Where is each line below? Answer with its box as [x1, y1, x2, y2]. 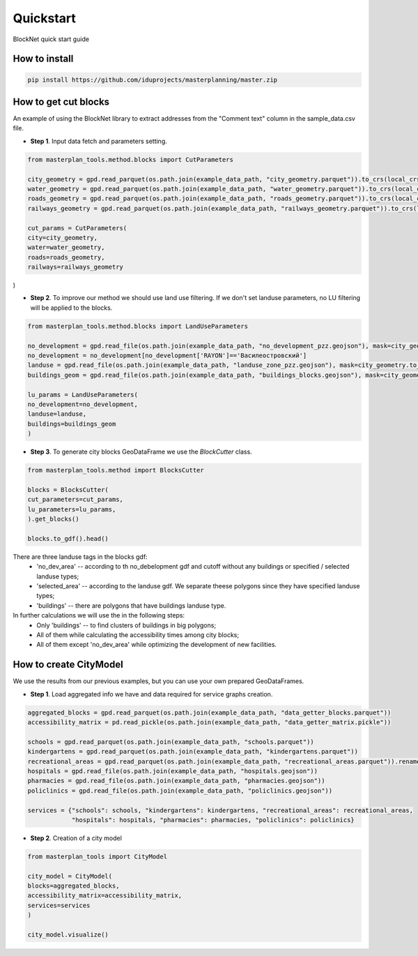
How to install [13, 53, 74, 65]
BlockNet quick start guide [13, 35, 90, 43]
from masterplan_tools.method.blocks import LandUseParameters [27, 322, 249, 330]
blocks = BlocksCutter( [27, 486, 109, 493]
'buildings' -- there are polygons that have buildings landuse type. [36, 601, 226, 610]
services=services [27, 901, 91, 909]
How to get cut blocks [13, 96, 110, 107]
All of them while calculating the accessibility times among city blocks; [36, 630, 240, 638]
